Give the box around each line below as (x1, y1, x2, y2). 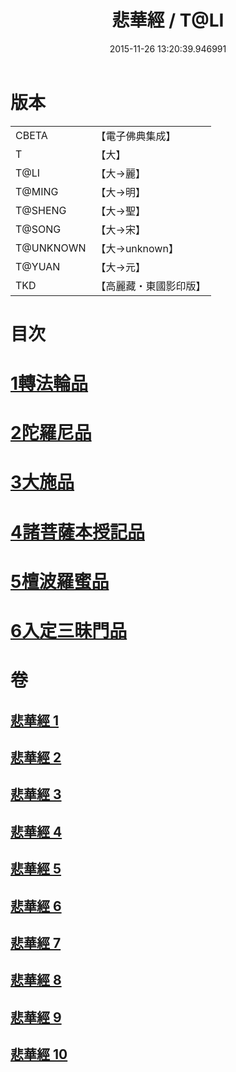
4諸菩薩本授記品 (10, 521, 145, 543)
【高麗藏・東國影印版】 (95, 279, 207, 293)
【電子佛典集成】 (95, 129, 177, 143)
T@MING (15, 184, 59, 198)
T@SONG (15, 222, 62, 236)
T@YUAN (15, 259, 61, 273)
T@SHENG (15, 203, 67, 217)
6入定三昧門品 (10, 620, 128, 642)
